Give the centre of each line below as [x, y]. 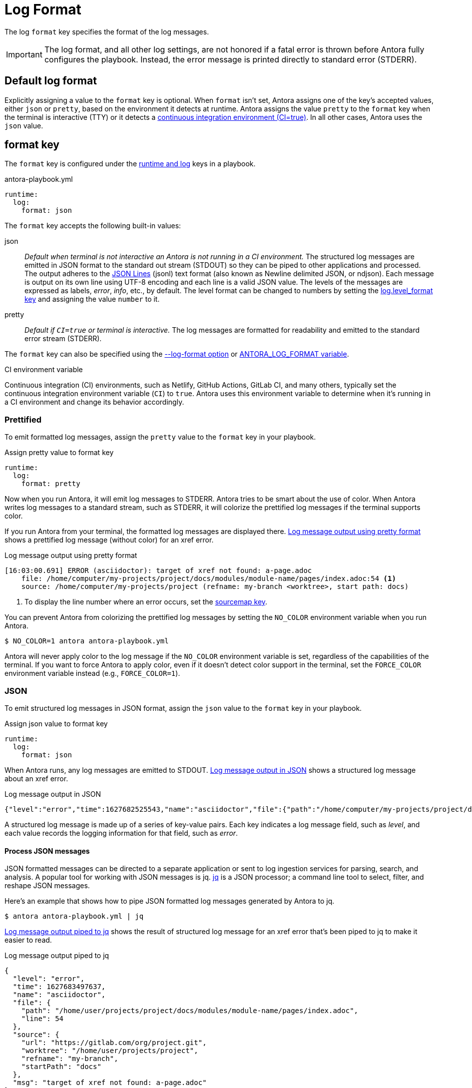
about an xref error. [36, 778]
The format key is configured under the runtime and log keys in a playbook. [130, 164]
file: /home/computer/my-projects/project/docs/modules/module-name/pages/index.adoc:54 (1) [209, 579]
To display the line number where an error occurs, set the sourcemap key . [146, 602]
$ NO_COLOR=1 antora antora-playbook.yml [87, 641]
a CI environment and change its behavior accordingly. [94, 402]
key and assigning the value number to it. [92, 299]
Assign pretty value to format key [59, 453]
